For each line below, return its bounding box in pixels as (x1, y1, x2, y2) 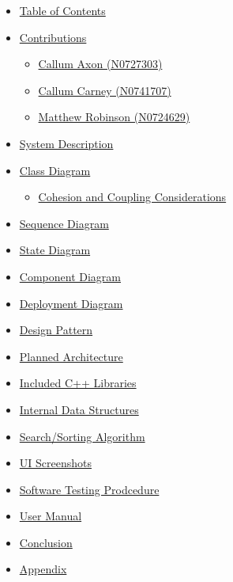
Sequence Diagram (19, 215, 109, 231)
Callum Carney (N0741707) (38, 82, 171, 98)
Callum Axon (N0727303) (38, 55, 163, 72)
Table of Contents (19, 2, 106, 18)
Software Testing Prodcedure (19, 481, 160, 497)
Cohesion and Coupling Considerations (38, 188, 227, 205)
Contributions (19, 29, 87, 45)
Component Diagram (19, 268, 121, 284)
